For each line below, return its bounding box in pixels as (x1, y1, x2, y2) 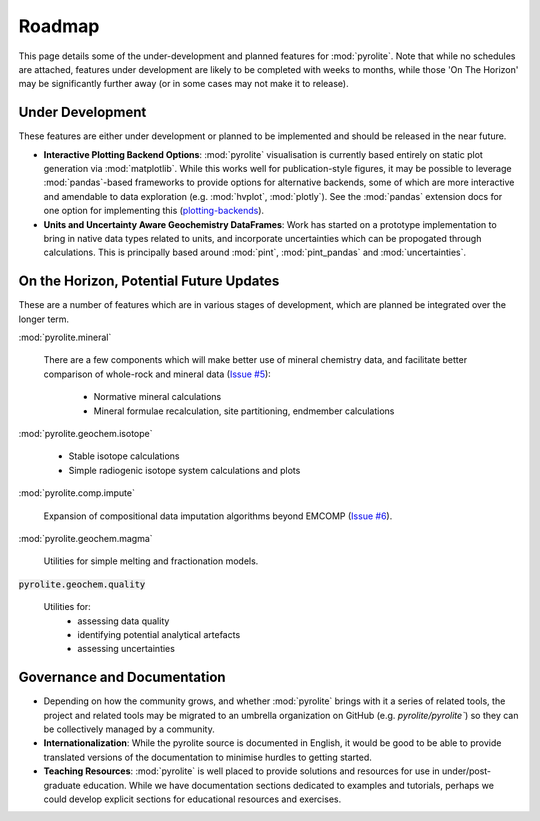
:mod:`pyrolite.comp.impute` (18, 487, 135, 499)
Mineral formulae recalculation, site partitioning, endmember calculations (93, 405, 395, 417)
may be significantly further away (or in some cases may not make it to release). (18, 78, 349, 90)
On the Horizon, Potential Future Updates (18, 273, 280, 290)
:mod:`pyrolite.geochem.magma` (18, 532, 154, 544)
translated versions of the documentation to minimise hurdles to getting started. (43, 751, 372, 763)
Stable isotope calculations (68, 450, 180, 462)
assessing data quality (77, 615, 170, 627)
